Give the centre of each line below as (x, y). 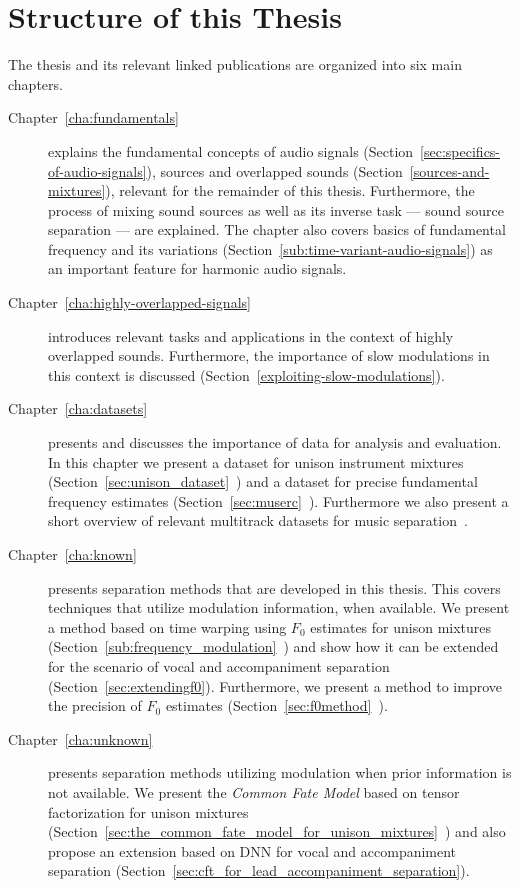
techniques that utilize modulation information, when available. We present (279, 607)
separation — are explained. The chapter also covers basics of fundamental (277, 229)
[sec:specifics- (460, 150)
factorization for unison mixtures (148, 811)
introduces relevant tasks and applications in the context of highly (251, 335)
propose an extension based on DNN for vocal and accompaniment (252, 850)
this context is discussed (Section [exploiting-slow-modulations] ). (246, 374)
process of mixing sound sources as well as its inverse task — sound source (276, 209)
